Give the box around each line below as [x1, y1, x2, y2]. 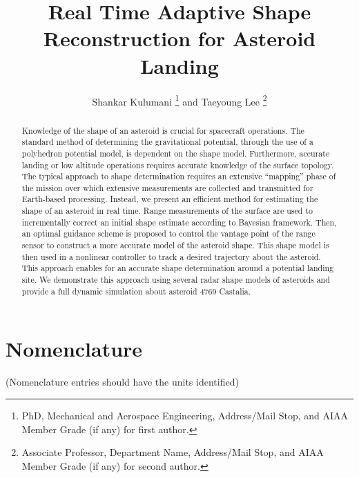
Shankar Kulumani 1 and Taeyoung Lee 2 [92, 92, 267, 108]
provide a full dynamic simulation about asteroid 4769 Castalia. [21, 285, 251, 297]
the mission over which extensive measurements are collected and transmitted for [21, 181, 313, 193]
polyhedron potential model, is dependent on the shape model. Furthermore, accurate [21, 147, 330, 159]
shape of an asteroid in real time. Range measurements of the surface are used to [21, 205, 313, 217]
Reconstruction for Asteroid [43, 24, 316, 52]
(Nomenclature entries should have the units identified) [6, 375, 239, 389]
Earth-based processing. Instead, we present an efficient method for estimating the [21, 193, 318, 205]
